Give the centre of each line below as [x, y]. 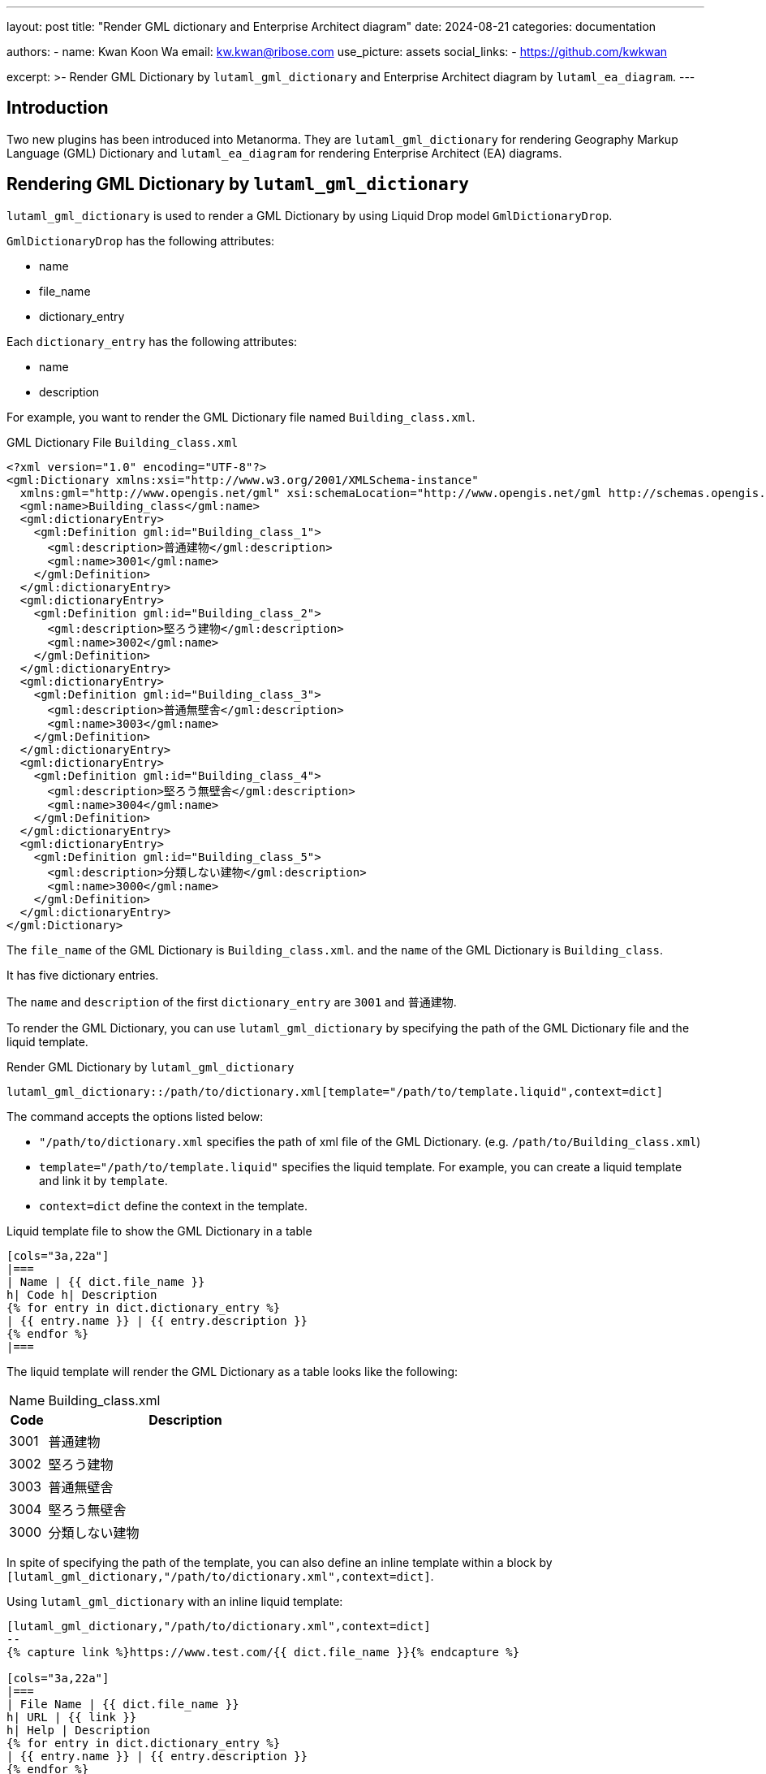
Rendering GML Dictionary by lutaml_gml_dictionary [238, 184]
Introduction [58, 108]
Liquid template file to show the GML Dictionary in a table [159, 1231]
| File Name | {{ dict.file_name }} [123, 1704]
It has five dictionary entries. [83, 975]
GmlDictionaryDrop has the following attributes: [141, 240]
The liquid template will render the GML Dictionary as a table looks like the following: [232, 1371]
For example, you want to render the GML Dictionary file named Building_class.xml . [241, 417]
